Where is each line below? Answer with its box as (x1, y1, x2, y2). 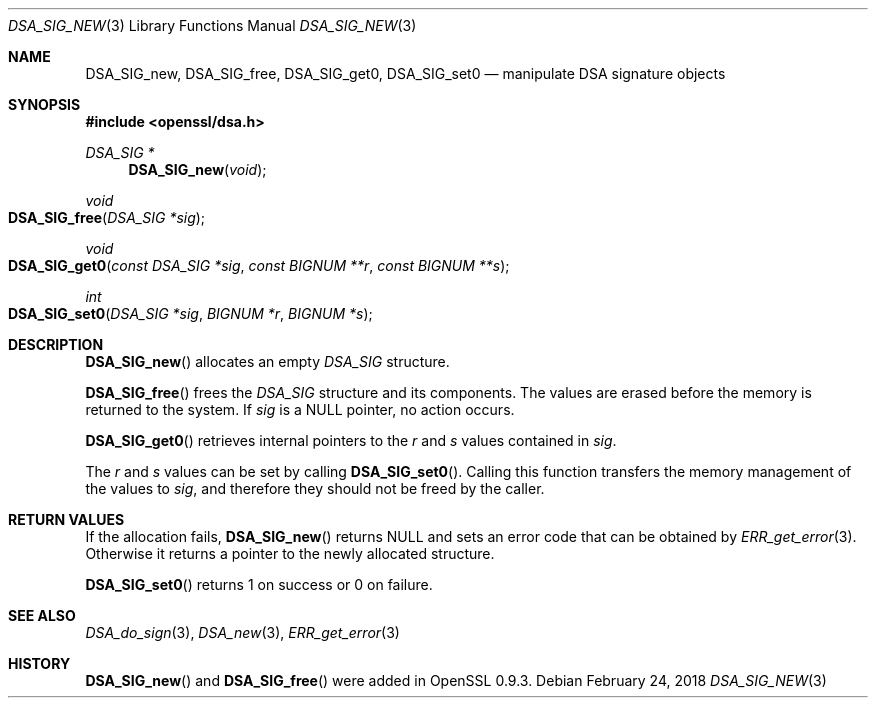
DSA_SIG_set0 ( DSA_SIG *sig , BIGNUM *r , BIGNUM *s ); (8, 305, 373, 322)
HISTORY (8, 655, 71, 672)
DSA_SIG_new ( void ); (128, 161, 267, 178)
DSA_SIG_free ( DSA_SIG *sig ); (8, 209, 206, 226)
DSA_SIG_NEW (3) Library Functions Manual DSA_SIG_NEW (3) (8, 17, 417, 34)
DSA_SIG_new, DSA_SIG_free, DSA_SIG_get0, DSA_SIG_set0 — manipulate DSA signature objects (85, 65, 726, 82)
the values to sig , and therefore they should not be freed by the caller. (85, 480, 545, 497)
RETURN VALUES (8, 511, 125, 528)
